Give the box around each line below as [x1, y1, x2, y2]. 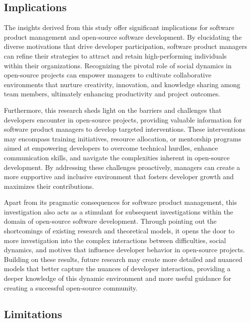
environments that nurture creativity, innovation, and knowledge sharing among [4, 79, 240, 89]
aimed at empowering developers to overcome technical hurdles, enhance [4, 143, 218, 153]
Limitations [4, 306, 62, 321]
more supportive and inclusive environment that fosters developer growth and [4, 171, 234, 182]
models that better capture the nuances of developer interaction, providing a [4, 263, 231, 274]
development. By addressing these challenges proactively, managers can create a [4, 162, 240, 172]
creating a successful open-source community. [4, 282, 138, 292]
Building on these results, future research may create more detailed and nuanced [4, 254, 243, 264]
